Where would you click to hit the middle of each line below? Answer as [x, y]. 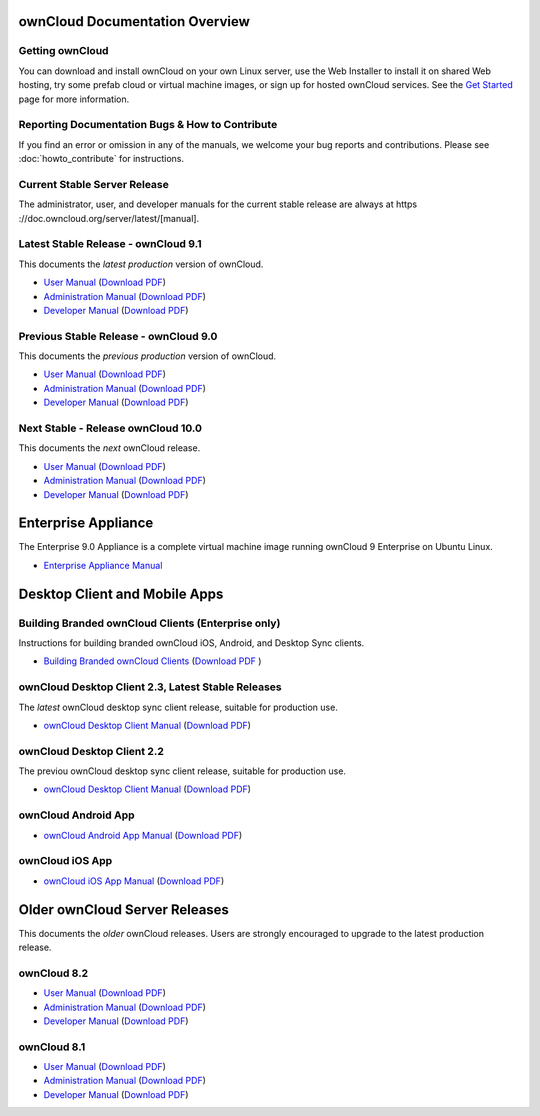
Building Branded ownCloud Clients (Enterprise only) [149, 623]
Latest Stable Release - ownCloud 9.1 [110, 244]
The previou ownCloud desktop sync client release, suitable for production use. [182, 771]
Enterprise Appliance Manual [103, 565]
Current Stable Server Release [93, 184]
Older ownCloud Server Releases [124, 909]
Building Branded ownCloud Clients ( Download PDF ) [152, 661]
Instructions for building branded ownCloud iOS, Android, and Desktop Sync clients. [191, 643]
